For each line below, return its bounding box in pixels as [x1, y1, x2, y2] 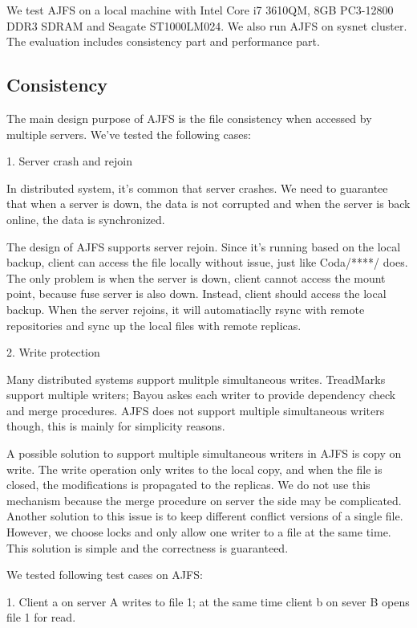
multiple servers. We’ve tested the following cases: [6, 125, 251, 142]
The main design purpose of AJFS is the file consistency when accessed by [6, 109, 372, 126]
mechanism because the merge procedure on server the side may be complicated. [6, 491, 402, 508]
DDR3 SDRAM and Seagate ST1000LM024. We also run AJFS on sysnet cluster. [6, 17, 407, 34]
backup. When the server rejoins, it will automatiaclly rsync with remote [6, 300, 365, 317]
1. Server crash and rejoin [6, 153, 132, 169]
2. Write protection [6, 344, 100, 361]
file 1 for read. [6, 609, 76, 626]
